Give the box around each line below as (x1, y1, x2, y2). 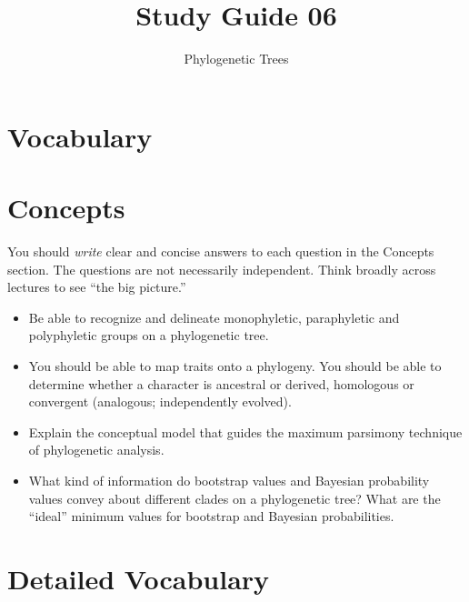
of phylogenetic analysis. (28, 440, 165, 459)
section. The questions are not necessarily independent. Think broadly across (7, 259, 436, 278)
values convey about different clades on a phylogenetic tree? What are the (28, 488, 441, 507)
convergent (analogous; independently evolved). (28, 392, 292, 411)
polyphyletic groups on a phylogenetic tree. (28, 326, 269, 345)
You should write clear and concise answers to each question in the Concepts (7, 242, 434, 261)
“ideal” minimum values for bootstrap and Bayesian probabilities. (28, 507, 394, 526)
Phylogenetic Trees (184, 49, 289, 68)
